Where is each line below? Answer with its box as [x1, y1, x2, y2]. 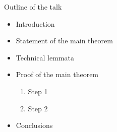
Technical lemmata [16, 52, 74, 62]
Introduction [16, 18, 55, 29]
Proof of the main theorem [16, 69, 99, 80]
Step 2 [28, 103, 48, 113]
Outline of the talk [4, 2, 62, 12]
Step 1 [28, 86, 48, 96]
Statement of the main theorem [16, 35, 113, 46]
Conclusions [16, 120, 53, 130]
